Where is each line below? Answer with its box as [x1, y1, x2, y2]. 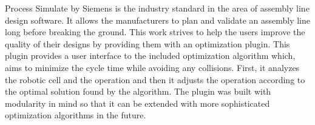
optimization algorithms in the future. [5, 109, 146, 121]
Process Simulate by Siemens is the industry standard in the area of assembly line [5, 2, 310, 14]
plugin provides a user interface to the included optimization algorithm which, [5, 49, 296, 62]
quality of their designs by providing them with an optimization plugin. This [5, 37, 290, 50]
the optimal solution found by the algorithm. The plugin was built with [5, 85, 271, 98]
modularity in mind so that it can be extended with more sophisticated [5, 96, 270, 109]
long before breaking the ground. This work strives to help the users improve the [5, 25, 305, 38]
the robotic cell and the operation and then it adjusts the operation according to [5, 73, 305, 86]
